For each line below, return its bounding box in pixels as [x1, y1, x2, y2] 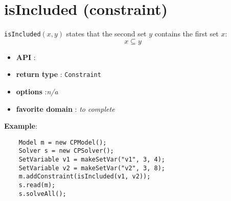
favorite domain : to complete [16, 103, 115, 114]
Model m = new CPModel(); [18, 138, 107, 146]
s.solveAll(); [18, 190, 66, 197]
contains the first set [154, 28, 219, 39]
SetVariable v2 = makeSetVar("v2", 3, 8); [18, 164, 165, 172]
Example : [4, 120, 38, 131]
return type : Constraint [16, 69, 101, 79]
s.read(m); [18, 182, 56, 189]
